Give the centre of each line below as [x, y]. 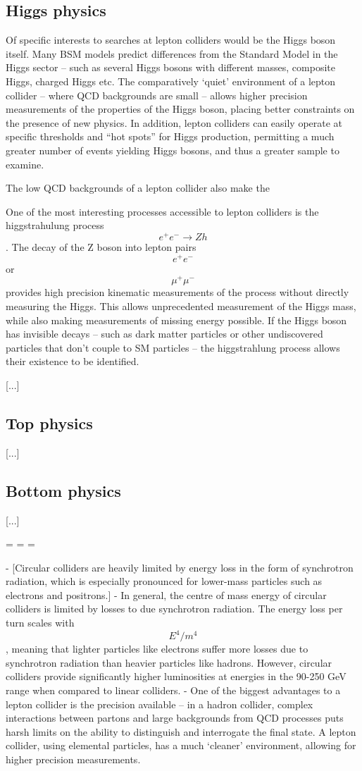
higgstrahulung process [55, 225]
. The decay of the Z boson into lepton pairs [101, 247]
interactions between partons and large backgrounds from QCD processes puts [175, 718]
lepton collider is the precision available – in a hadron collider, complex [160, 704]
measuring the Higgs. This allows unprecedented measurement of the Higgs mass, [181, 306]
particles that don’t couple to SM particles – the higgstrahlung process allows [173, 347]
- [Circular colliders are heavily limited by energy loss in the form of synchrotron [180, 567]
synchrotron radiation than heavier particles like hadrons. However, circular [169, 662]
